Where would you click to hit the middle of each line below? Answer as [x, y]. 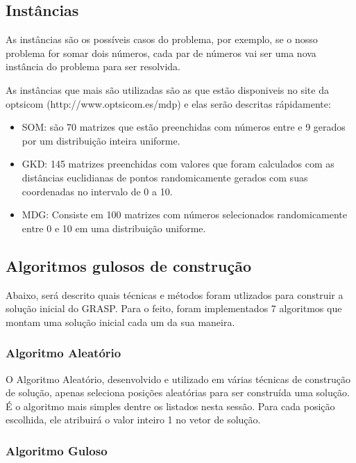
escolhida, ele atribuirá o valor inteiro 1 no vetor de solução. [133, 420]
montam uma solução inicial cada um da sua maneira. [120, 322]
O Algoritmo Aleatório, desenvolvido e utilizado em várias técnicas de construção [178, 379]
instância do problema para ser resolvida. [93, 66]
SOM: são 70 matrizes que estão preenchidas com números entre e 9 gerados [184, 127]
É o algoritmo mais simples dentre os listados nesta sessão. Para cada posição [170, 406]
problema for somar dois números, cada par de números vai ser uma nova [161, 52]
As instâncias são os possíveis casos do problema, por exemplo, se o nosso [162, 39]
